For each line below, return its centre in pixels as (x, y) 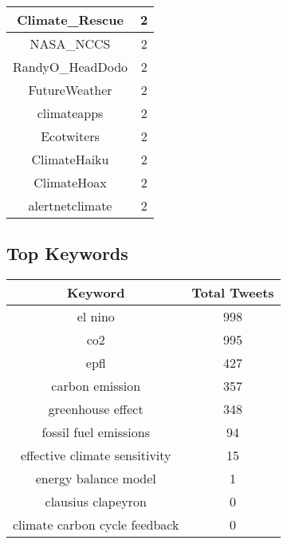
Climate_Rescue (70, 20)
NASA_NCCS (70, 43)
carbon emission (96, 386)
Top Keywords (67, 253)
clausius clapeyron (96, 502)
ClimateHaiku (70, 159)
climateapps (70, 113)
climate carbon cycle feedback (96, 525)
